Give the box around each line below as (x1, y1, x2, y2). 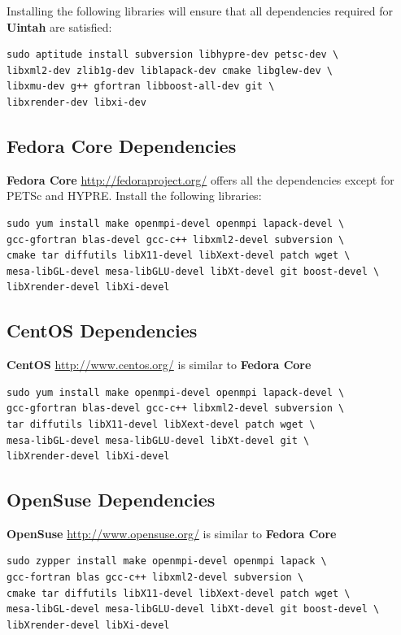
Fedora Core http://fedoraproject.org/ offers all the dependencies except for (7, 171, 394, 188)
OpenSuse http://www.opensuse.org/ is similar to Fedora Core (7, 524, 337, 541)
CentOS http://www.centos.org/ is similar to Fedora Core (7, 356, 312, 373)
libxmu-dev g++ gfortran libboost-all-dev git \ (7, 80, 275, 93)
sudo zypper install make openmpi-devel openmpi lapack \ (7, 555, 327, 568)
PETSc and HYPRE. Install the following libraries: (7, 187, 262, 204)
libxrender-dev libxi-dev (7, 96, 146, 108)
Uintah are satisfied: (7, 18, 112, 35)
